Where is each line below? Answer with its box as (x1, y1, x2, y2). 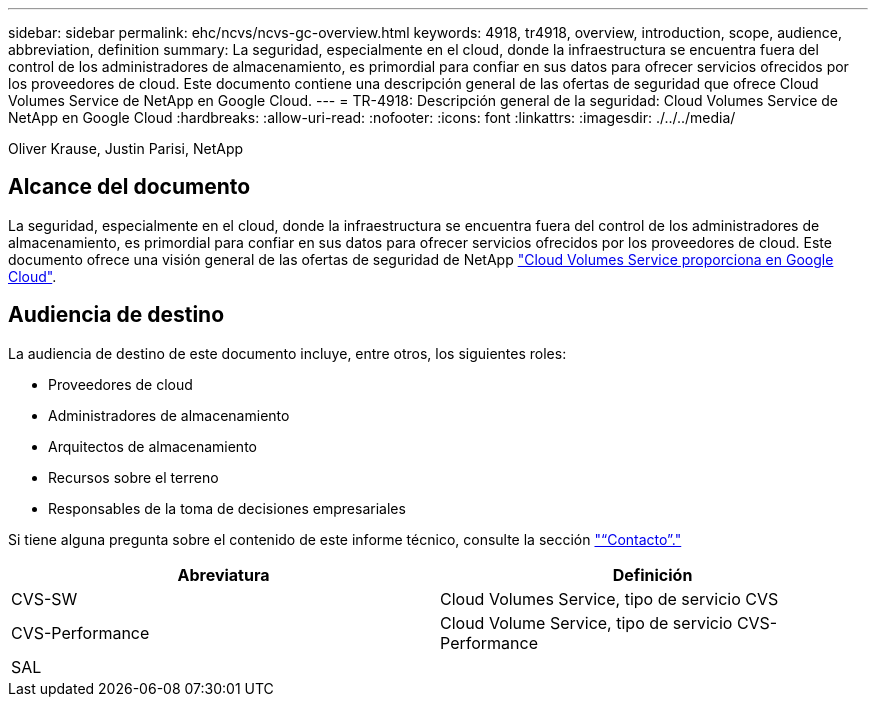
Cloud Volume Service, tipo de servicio (440, 612, 733, 633)
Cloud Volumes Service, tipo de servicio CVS (440, 588, 779, 609)
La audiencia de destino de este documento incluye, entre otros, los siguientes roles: (8, 344, 567, 362)
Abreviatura (177, 564, 270, 585)
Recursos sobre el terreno (48, 468, 219, 486)
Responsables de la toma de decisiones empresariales (48, 499, 406, 517)
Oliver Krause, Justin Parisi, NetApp (8, 140, 244, 157)
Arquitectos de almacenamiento (48, 437, 257, 455)
